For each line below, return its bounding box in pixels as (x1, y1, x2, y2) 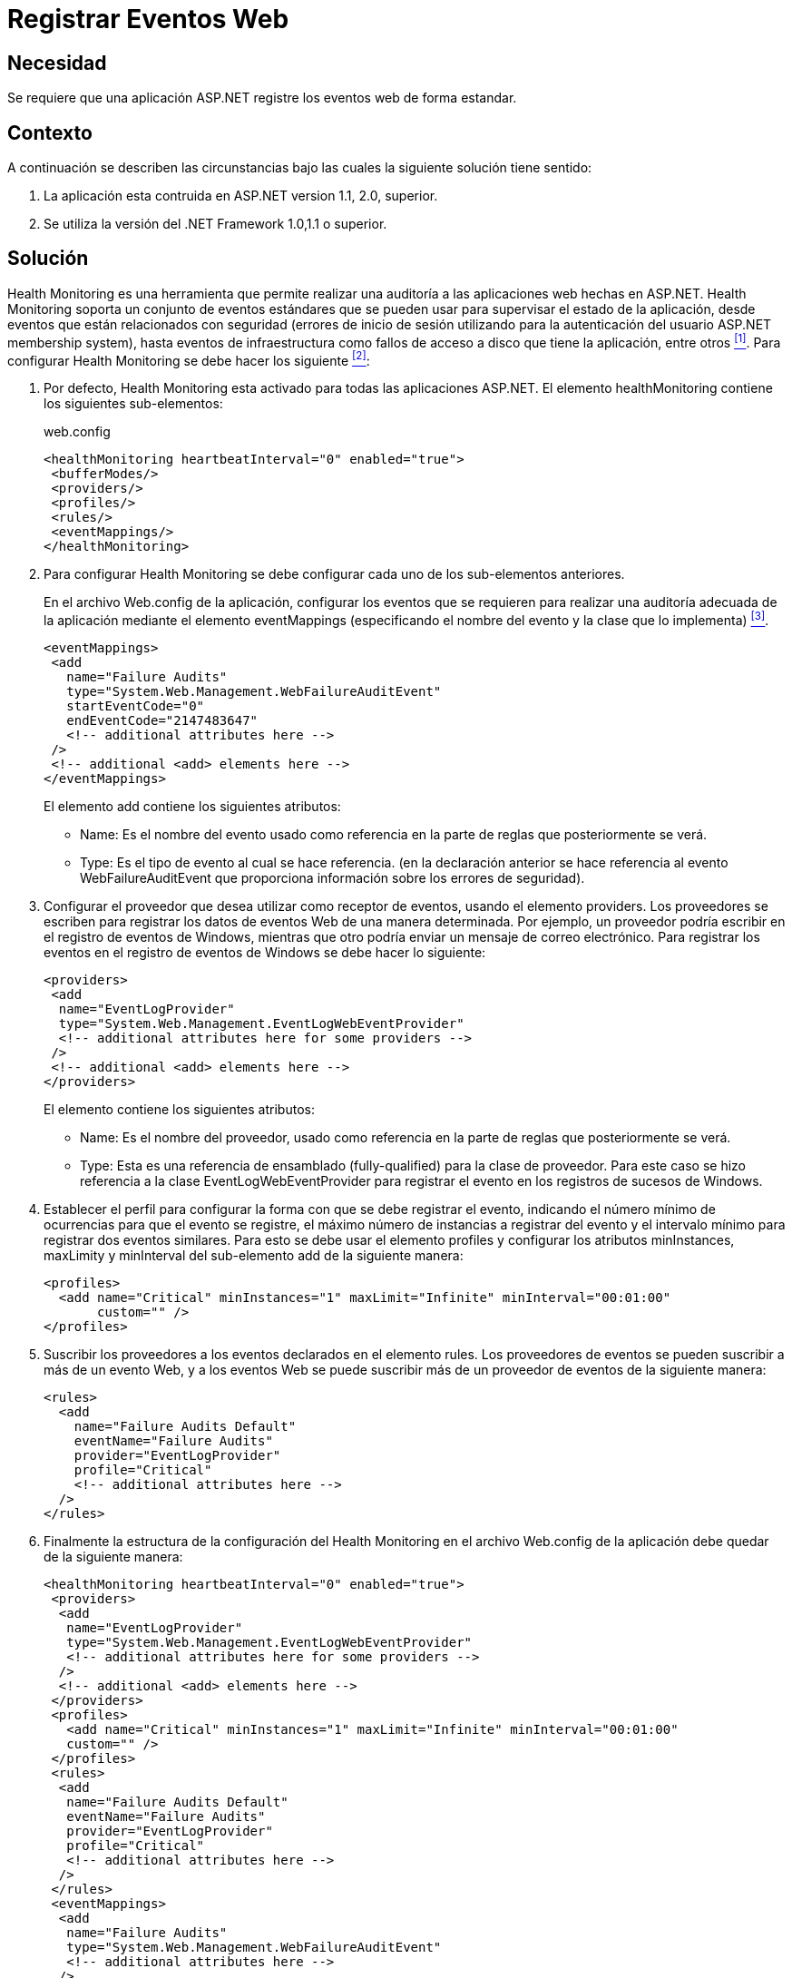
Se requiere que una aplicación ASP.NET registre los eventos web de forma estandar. (7, 90, 517, 106)
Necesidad (7, 51, 107, 74)
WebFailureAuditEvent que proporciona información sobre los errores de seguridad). (80, 869, 585, 886)
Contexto (7, 121, 93, 144)
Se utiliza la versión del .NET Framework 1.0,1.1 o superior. (44, 216, 387, 232)
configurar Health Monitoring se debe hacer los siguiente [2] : (7, 349, 370, 368)
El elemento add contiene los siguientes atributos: (44, 798, 341, 814)
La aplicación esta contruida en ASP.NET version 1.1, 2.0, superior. (44, 188, 438, 204)
